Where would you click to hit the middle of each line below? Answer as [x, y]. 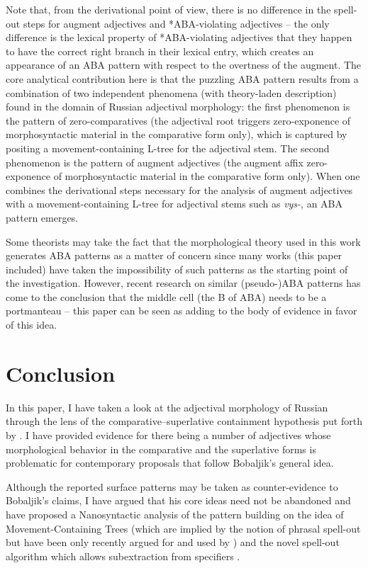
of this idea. [32, 325]
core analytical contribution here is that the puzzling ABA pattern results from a [182, 78]
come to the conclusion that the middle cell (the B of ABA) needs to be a [166, 296]
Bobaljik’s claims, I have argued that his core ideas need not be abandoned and [178, 500]
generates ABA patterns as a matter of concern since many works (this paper [174, 255]
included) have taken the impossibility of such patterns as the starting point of [177, 269]
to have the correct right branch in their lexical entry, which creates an [160, 51]
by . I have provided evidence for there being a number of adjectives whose [168, 434]
